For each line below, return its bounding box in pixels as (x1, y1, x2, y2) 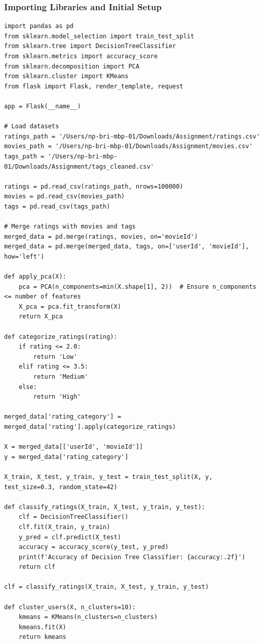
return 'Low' (33, 353, 78, 360)
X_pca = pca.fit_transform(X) (18, 303, 122, 310)
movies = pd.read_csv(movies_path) (4, 193, 125, 200)
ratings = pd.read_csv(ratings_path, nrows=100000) (4, 182, 183, 190)
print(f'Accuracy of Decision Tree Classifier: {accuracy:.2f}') (18, 553, 246, 561)
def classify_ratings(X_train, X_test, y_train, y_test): (4, 503, 205, 511)
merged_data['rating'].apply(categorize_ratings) (4, 423, 176, 430)
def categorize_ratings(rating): (4, 333, 117, 340)
